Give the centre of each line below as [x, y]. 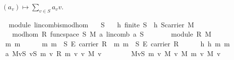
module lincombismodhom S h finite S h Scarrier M [101, 24]
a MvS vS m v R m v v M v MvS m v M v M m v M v [113, 53]
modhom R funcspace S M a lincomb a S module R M [112, 34]
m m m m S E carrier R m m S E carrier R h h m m [117, 43]
